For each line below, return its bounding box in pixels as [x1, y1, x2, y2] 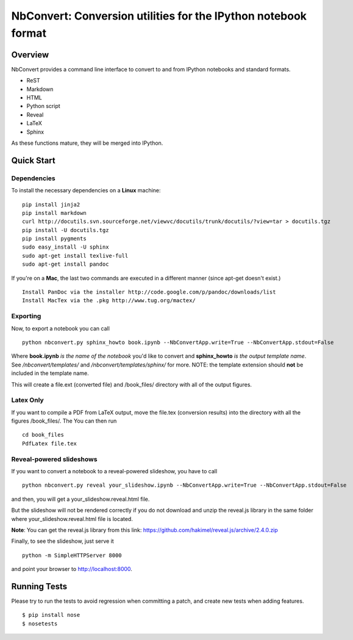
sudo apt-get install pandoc [22, 261, 109, 268]
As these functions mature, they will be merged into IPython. [11, 139, 163, 147]
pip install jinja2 [22, 201, 80, 208]
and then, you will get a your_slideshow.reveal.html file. [11, 495, 150, 503]
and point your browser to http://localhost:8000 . [11, 565, 132, 573]
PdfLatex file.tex [22, 440, 77, 447]
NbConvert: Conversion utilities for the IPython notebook [11, 9, 307, 23]
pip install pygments [22, 235, 87, 242]
